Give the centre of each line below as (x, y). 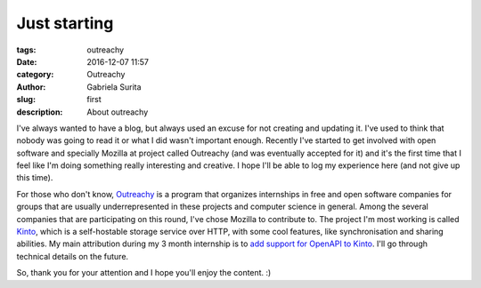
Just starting (65, 23)
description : (40, 112)
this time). (35, 178)
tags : (26, 50)
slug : (26, 100)
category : (35, 75)
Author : (31, 87)
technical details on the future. (73, 256)
